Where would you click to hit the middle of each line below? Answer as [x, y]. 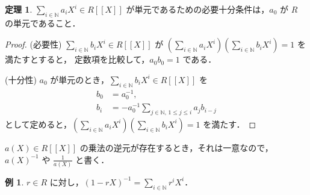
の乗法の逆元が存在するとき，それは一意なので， [176, 147]
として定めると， [39, 124]
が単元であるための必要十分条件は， [198, 9]
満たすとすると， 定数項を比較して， [77, 59]
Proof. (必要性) [33, 44]
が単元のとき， [79, 79]
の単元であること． [43, 23]
